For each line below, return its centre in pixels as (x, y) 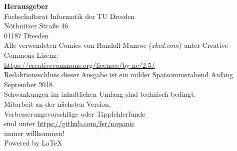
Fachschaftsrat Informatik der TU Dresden (69, 16)
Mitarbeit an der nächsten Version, (57, 103)
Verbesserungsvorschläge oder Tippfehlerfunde (75, 113)
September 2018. (29, 84)
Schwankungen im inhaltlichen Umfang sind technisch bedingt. (100, 94)
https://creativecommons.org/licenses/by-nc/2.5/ (79, 65)
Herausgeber (26, 6)
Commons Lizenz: (31, 55)
